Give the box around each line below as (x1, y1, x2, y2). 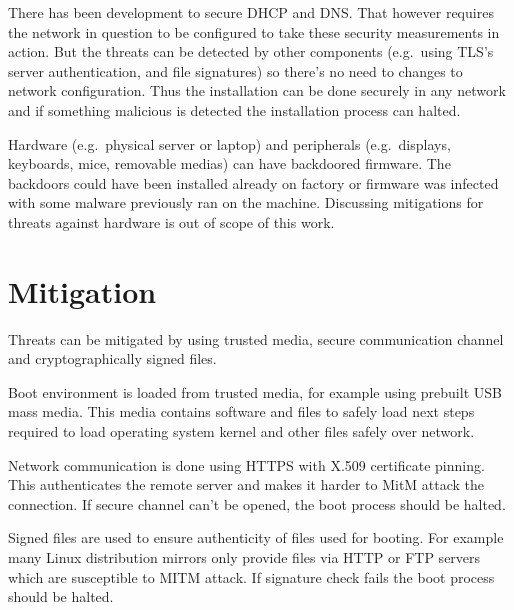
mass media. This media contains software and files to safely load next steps (8, 401, 475, 422)
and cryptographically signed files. (8, 348, 217, 369)
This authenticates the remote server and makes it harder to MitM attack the (8, 474, 485, 495)
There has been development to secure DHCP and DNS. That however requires (8, 2, 494, 22)
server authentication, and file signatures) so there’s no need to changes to (8, 60, 463, 81)
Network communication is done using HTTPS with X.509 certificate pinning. (8, 454, 485, 475)
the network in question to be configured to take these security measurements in (8, 21, 500, 42)
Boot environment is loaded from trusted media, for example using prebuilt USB (8, 381, 502, 402)
